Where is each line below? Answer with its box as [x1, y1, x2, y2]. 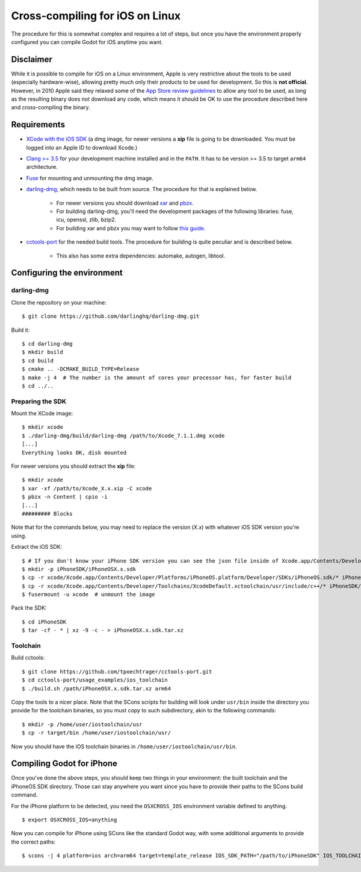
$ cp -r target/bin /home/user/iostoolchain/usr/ [22, 730, 171, 736]
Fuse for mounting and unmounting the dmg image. [26, 174, 153, 182]
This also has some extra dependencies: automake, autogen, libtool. [56, 252, 226, 259]
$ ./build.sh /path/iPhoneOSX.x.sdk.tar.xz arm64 [22, 685, 171, 692]
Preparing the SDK [11, 397, 67, 405]
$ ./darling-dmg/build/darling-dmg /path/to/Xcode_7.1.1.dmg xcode [22, 432, 225, 439]
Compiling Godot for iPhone [11, 759, 117, 769]
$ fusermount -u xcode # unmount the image [22, 591, 156, 598]
